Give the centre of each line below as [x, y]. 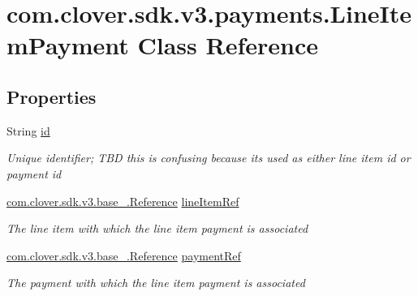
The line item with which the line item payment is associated [157, 228]
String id [28, 130]
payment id [34, 173]
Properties [52, 96]
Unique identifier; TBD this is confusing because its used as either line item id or [209, 158]
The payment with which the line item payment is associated [156, 283]
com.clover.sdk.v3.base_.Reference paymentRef [124, 255]
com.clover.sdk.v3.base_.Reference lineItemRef [123, 201]
